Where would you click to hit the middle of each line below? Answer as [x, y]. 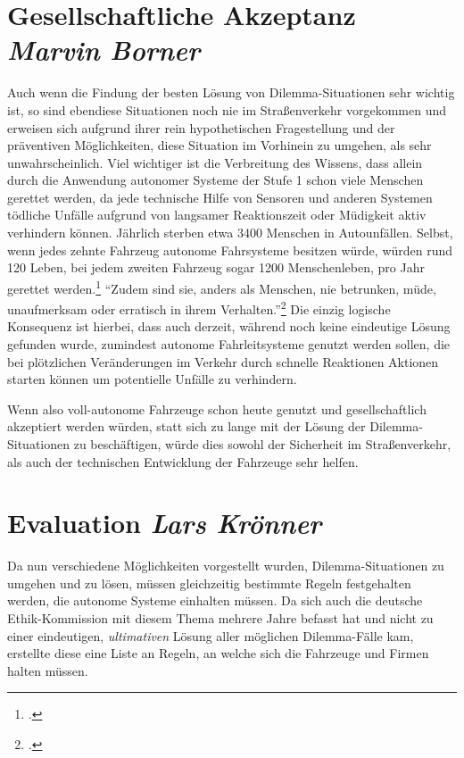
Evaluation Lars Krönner [165, 523]
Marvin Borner [104, 50]
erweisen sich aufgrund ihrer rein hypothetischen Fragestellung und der [201, 127]
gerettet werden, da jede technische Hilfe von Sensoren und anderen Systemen [220, 197]
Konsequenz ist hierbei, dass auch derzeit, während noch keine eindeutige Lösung [229, 326]
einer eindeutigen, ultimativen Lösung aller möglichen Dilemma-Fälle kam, [211, 635]
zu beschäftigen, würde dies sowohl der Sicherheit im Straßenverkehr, [262, 443]
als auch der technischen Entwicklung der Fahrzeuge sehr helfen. [183, 461]
